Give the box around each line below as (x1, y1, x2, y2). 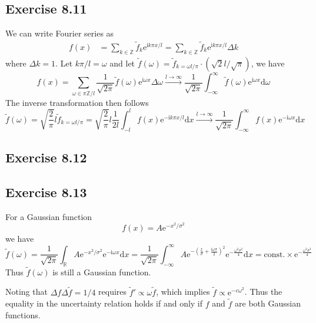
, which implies (156, 285, 210, 298)
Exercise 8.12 (5, 148, 87, 166)
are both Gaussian (235, 297, 301, 309)
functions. (5, 309, 41, 321)
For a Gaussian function (5, 210, 92, 222)
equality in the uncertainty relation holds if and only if (5, 297, 203, 309)
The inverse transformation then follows (5, 96, 149, 108)
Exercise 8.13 (5, 182, 87, 201)
